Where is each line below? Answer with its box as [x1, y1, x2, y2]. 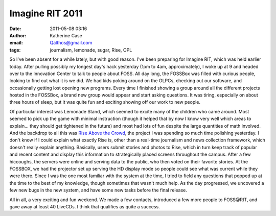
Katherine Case [50, 32, 83, 38]
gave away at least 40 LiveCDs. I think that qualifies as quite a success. [9, 203, 160, 209]
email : [9, 40, 23, 46]
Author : [9, 32, 27, 38]
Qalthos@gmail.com [50, 40, 93, 46]
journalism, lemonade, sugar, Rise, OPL [50, 46, 132, 53]
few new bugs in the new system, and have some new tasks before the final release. [9, 187, 188, 194]
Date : [9, 26, 21, 32]
